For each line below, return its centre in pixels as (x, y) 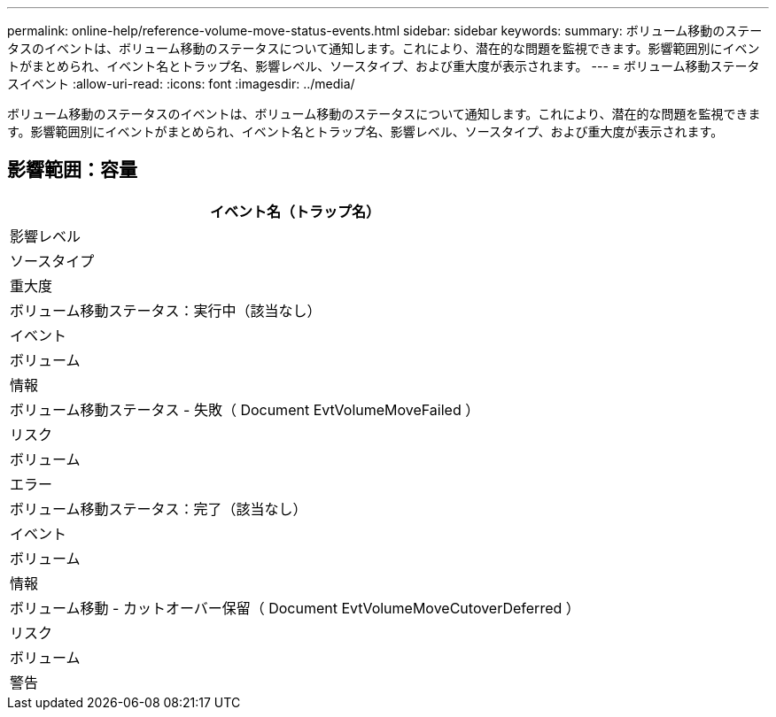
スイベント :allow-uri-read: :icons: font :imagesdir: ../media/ (181, 84)
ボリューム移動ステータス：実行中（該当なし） (166, 310)
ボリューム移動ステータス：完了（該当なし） (159, 509)
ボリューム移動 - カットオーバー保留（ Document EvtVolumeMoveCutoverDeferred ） (295, 608)
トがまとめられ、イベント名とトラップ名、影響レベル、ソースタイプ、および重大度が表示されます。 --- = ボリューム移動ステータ (384, 66)
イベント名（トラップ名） (295, 211)
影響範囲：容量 (72, 170)
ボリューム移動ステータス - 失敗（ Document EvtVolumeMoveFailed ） (245, 409)
